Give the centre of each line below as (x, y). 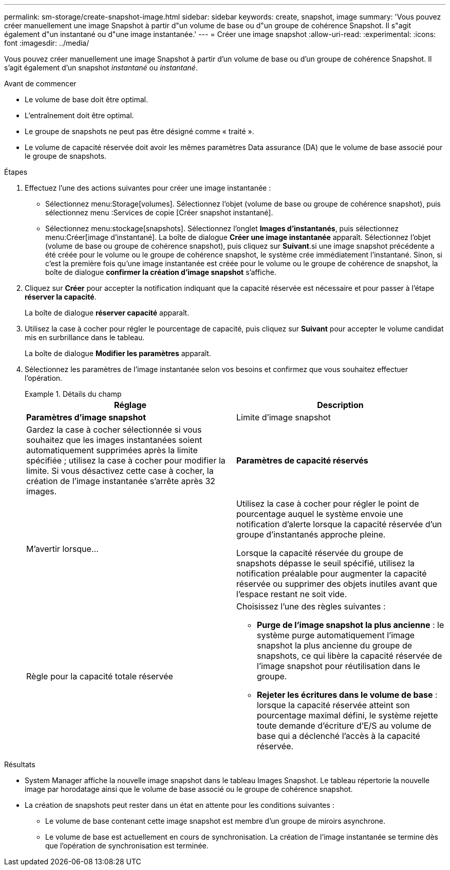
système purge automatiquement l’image (336, 635)
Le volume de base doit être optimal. (87, 99)
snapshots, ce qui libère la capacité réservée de (350, 656)
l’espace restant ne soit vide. (292, 594)
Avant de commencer (40, 84)
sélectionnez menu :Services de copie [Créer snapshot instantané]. (159, 212)
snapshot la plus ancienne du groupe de (334, 645)
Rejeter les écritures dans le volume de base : (347, 695)
